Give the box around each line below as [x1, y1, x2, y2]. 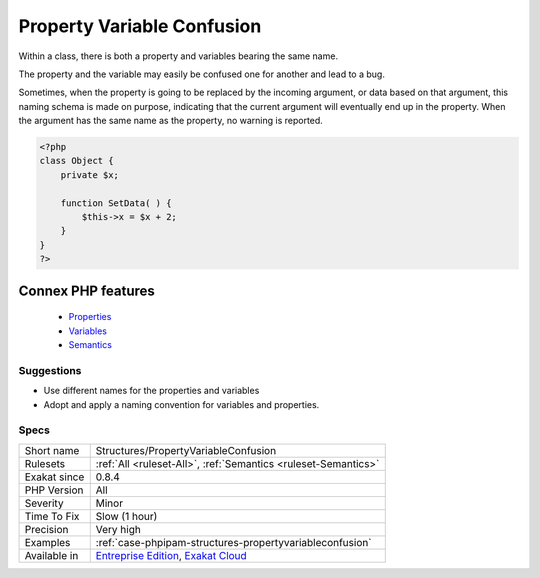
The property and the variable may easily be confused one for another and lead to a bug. [18, 68, 385, 80]
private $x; [60, 169, 120, 180]
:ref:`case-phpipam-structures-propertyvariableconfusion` [95, 535, 372, 549]
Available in [24, 548, 79, 562]
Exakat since [24, 470, 85, 484]
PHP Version [24, 483, 84, 497]
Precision [24, 522, 69, 536]
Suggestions [18, 363, 82, 377]
